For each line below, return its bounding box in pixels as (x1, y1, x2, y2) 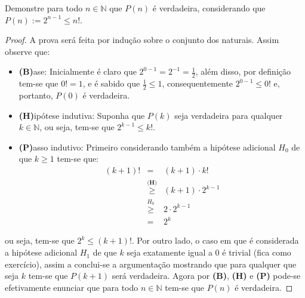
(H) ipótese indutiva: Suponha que (19, 109, 145, 121)
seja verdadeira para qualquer (174, 109, 283, 121)
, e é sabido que (82, 77, 140, 90)
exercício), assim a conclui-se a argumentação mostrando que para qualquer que (5, 257, 297, 270)
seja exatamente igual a (127, 246, 212, 259)
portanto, (19, 89, 53, 102)
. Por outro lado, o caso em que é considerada (131, 234, 299, 247)
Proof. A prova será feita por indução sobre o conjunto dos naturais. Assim (5, 33, 279, 46)
